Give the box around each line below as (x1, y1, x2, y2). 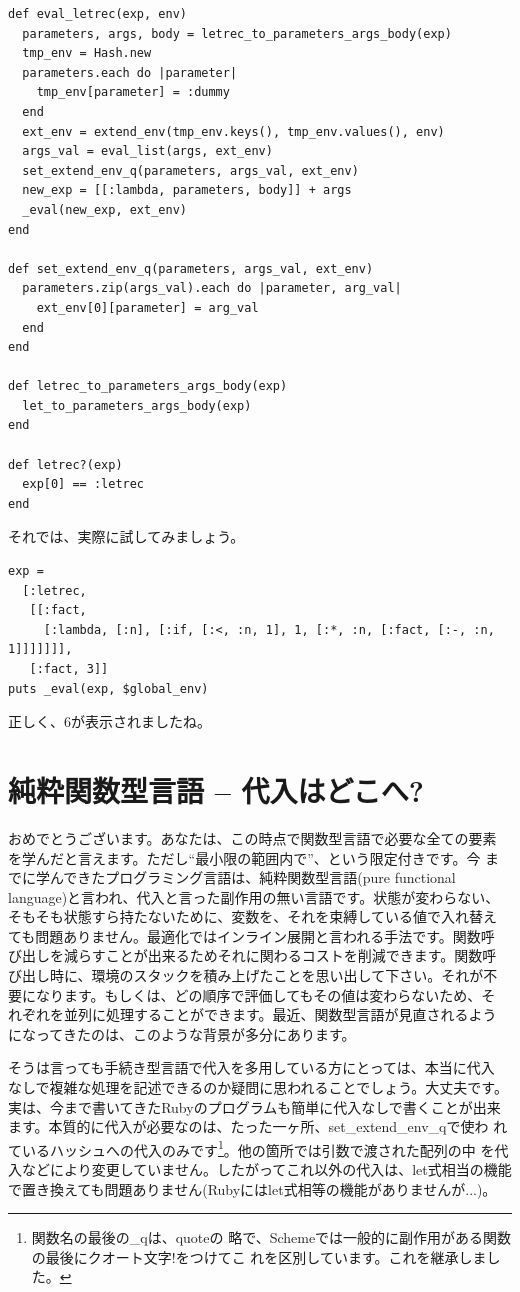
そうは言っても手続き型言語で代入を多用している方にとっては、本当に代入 (8, 1057, 495, 1078)
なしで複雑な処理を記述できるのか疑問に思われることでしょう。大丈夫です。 (8, 1077, 508, 1098)
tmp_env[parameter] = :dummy (36, 85, 230, 100)
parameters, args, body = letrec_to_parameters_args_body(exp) (22, 26, 452, 41)
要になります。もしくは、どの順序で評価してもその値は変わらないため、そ (8, 984, 496, 1005)
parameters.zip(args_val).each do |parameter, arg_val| (22, 281, 402, 296)
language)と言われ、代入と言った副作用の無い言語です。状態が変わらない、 (8, 886, 500, 907)
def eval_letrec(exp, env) (8, 7, 187, 21)
